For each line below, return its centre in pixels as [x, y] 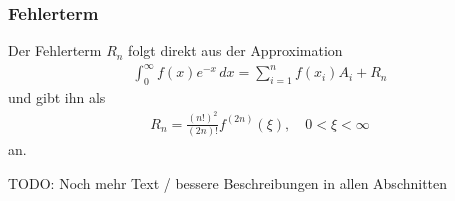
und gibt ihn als [57, 97]
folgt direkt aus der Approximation [235, 50]
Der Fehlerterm [55, 50]
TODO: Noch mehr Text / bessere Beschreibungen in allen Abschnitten [228, 182]
